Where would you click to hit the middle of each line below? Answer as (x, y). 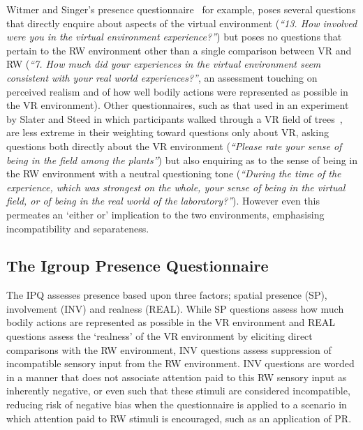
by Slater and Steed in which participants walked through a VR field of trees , (175, 118)
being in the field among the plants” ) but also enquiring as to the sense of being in (182, 160)
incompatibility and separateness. (78, 228)
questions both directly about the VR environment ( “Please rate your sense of (174, 146)
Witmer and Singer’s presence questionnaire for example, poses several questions (181, 9)
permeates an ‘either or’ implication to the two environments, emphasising (165, 214)
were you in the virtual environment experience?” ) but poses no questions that (174, 37)
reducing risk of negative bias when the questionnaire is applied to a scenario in (177, 405)
